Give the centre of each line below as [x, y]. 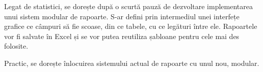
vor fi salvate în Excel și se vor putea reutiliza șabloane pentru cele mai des [122, 36]
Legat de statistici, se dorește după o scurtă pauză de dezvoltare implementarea [128, 6]
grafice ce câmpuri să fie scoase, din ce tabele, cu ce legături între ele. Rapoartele [131, 26]
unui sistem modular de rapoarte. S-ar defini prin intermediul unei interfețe [122, 16]
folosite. [16, 46]
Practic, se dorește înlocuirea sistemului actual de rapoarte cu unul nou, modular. [132, 63]
